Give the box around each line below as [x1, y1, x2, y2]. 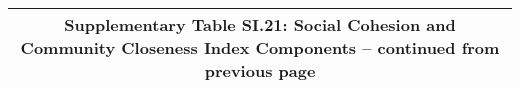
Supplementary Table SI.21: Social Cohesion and [64, 13, 456, 36]
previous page [204, 59, 316, 82]
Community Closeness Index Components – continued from [20, 36, 500, 59]
